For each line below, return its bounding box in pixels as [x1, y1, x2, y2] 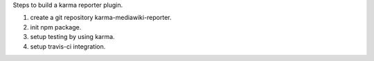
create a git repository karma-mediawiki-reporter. [30, 14, 172, 22]
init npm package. [30, 23, 82, 31]
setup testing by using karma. [30, 33, 115, 41]
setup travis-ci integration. [30, 42, 106, 51]
